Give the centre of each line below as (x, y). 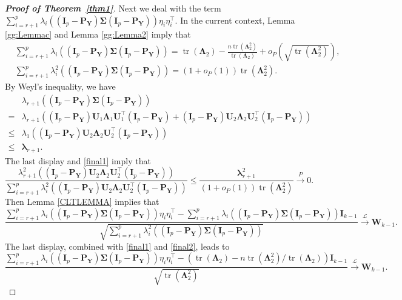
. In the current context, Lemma (235, 20)
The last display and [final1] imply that (78, 160)
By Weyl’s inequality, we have (60, 86)
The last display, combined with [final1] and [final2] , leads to (117, 246)
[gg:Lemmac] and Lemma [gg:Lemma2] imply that (98, 34)
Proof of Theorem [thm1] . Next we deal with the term (113, 8)
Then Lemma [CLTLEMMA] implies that (82, 201)
